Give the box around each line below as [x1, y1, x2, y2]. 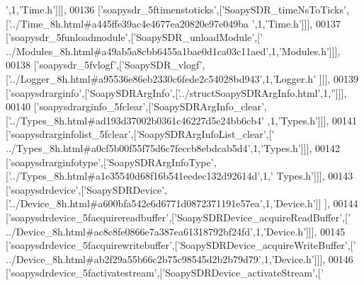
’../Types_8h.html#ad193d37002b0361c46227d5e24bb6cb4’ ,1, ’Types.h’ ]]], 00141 [8, 112, 358, 127]
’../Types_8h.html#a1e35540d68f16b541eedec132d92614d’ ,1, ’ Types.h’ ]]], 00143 [8, 168, 353, 183]
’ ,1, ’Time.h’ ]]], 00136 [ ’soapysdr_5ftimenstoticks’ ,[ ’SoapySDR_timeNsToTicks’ [6, 2, 346, 16]
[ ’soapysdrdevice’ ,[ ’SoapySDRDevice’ [6, 182, 165, 197]
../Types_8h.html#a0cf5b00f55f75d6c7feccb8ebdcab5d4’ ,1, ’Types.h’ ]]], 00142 [6, 140, 340, 155]
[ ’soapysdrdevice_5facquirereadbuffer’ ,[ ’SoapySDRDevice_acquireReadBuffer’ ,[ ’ [6, 209, 351, 224]
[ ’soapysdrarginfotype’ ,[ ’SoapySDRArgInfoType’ [6, 154, 214, 169]
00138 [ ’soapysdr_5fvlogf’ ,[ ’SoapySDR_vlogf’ [6, 57, 203, 72]
